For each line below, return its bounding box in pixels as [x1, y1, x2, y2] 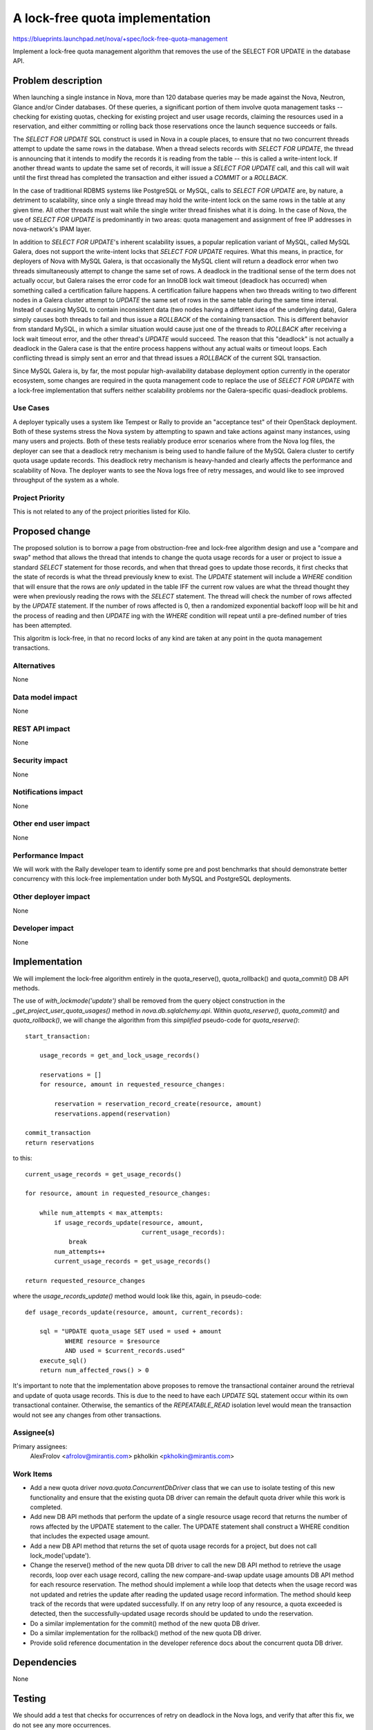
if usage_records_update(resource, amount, [54, 1219, 204, 1226]
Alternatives [12, 661, 55, 671]
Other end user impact [12, 819, 90, 828]
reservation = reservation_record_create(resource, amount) [54, 1100, 262, 1108]
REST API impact [12, 724, 70, 734]
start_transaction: [25, 1032, 91, 1040]
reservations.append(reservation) [54, 1109, 171, 1118]
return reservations [25, 1138, 95, 1147]
